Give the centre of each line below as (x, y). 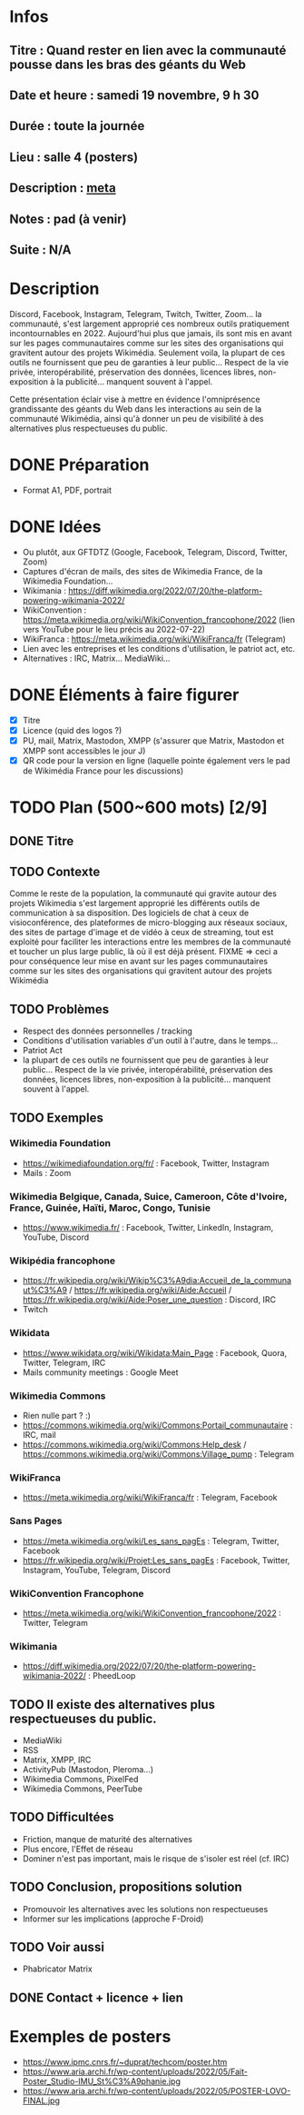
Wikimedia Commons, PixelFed (80, 1779)
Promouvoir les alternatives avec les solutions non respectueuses (145, 1909)
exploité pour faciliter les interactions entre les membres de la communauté (151, 942)
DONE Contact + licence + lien (97, 1997)
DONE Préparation (79, 465)
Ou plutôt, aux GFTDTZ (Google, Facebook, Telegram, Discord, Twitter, (155, 552)
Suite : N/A (40, 249)
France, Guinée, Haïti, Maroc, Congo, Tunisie (110, 1208)
